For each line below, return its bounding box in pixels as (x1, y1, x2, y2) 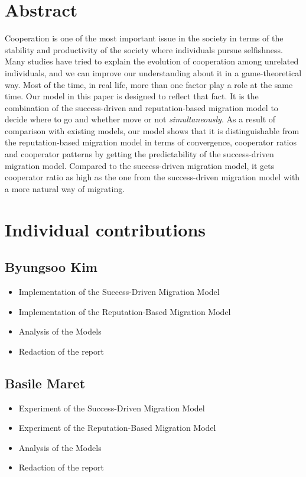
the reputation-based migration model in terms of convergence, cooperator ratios (5, 136, 297, 148)
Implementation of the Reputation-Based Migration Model (18, 305, 231, 317)
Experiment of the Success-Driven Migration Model (18, 401, 205, 414)
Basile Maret (5, 374, 86, 392)
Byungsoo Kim (5, 258, 97, 276)
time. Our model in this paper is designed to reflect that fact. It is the (5, 90, 259, 102)
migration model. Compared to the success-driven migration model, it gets (5, 159, 275, 171)
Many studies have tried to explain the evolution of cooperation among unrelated (5, 55, 299, 67)
